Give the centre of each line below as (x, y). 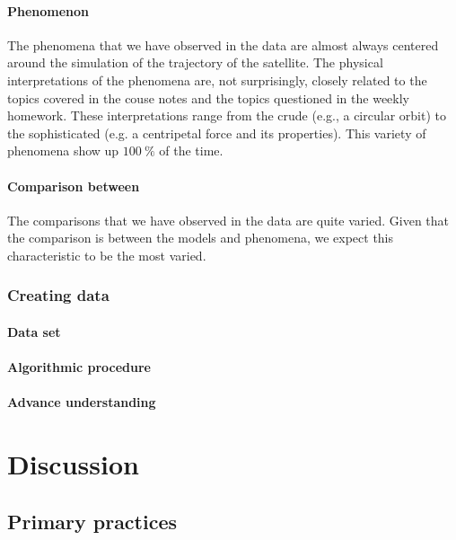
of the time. (191, 150)
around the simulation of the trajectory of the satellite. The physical (195, 62)
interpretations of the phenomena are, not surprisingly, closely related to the (217, 80)
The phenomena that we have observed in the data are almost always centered (223, 44)
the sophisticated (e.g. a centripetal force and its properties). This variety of (217, 133)
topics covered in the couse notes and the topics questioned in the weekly (208, 97)
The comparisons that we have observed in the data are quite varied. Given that (228, 220)
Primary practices (92, 521)
